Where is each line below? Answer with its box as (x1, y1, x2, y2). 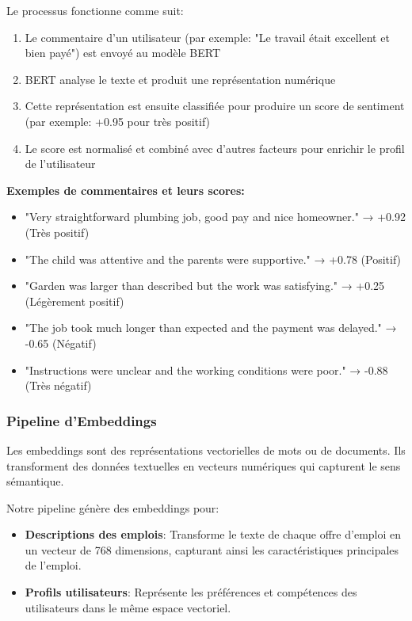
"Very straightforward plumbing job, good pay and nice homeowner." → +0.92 (25, 208, 406, 225)
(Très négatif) (25, 377, 92, 394)
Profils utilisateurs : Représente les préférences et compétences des (25, 584, 357, 600)
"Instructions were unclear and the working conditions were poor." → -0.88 (25, 361, 388, 378)
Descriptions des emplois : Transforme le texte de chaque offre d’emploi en (25, 526, 402, 543)
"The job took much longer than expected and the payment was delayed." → (25, 319, 397, 336)
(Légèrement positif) (25, 292, 124, 309)
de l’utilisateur (25, 155, 96, 172)
